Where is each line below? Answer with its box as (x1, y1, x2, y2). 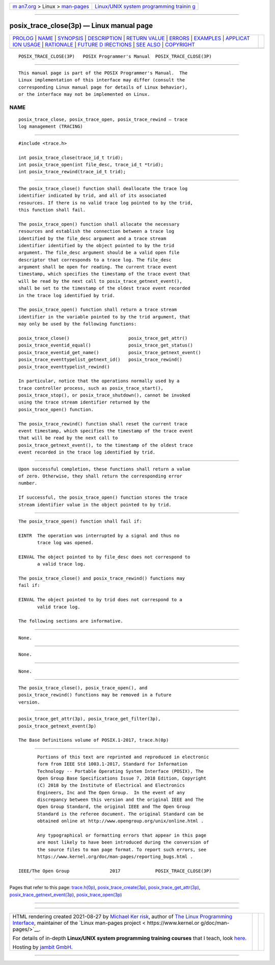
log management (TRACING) (18, 124, 84, 129)
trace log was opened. (37, 540, 94, 546)
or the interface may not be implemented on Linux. (18, 92, 150, 97)
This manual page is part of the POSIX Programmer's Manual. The (18, 70, 188, 76)
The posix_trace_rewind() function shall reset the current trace (18, 421, 188, 426)
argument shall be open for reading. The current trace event (18, 264, 177, 270)
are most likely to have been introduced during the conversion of (37, 840, 209, 845)
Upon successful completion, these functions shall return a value (18, 466, 190, 472)
